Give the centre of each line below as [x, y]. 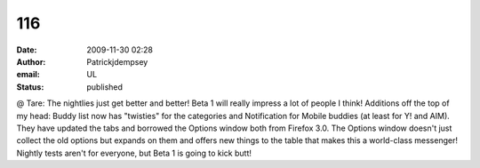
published [105, 87]
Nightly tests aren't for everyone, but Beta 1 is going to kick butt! [134, 153]
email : [28, 75]
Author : [31, 61]
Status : [30, 87]
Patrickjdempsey [117, 61]
